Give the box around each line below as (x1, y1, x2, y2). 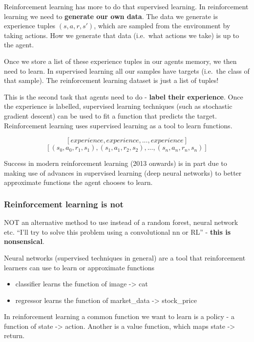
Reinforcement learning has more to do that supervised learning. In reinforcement (4, 1, 249, 11)
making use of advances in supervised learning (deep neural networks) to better (4, 167, 242, 178)
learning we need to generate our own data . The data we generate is (4, 11, 218, 21)
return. (4, 330, 25, 341)
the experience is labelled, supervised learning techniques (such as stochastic (4, 101, 233, 111)
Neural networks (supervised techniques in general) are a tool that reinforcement (4, 252, 246, 262)
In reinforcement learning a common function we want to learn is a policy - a (4, 311, 234, 322)
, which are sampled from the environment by (94, 20, 231, 31)
